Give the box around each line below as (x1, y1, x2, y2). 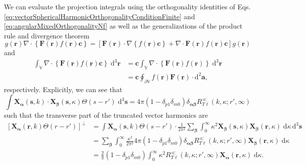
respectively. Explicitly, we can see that (4, 84, 122, 94)
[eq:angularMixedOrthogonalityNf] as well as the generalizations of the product (4, 21, 243, 31)
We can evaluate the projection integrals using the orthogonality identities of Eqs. (4, 1, 251, 11)
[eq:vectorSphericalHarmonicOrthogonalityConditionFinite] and (4, 11, 195, 21)
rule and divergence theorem (4, 30, 90, 40)
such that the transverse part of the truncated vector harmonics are (4, 110, 208, 120)
